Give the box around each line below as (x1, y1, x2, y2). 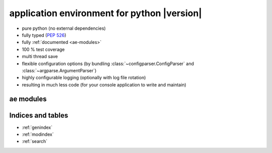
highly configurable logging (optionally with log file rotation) (22, 75, 146, 81)
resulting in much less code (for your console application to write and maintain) (22, 81, 186, 88)
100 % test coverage (22, 46, 65, 53)
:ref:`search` (22, 138, 48, 144)
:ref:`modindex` (22, 131, 54, 137)
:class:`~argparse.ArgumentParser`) (22, 67, 97, 73)
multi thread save (22, 54, 58, 60)
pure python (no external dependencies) (22, 25, 106, 31)
